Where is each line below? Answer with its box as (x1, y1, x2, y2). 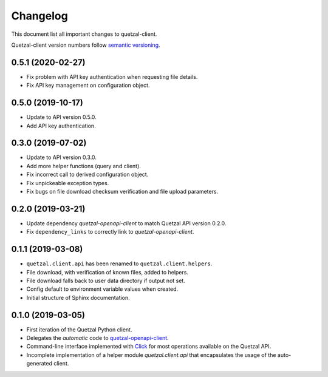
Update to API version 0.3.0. (26, 154, 97, 161)
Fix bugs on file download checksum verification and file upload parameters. (26, 188, 219, 195)
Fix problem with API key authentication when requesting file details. (26, 73, 198, 80)
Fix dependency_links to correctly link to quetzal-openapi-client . (26, 228, 194, 236)
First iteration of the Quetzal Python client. (26, 325, 132, 333)
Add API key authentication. (26, 122, 97, 129)
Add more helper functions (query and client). (26, 162, 141, 169)
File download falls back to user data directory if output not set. (26, 277, 185, 284)
